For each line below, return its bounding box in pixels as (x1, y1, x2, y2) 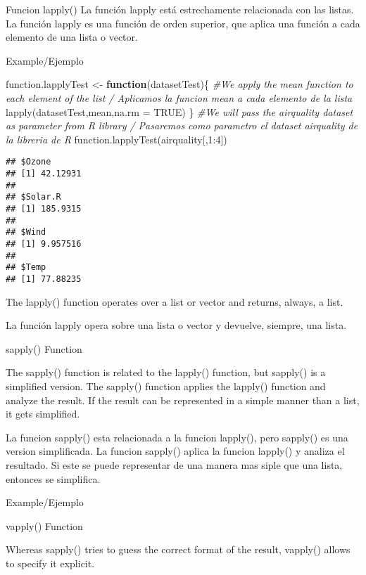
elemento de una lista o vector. (6, 30, 138, 44)
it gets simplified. (6, 406, 80, 421)
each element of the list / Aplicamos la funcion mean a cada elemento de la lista (6, 90, 353, 105)
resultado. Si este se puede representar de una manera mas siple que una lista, (6, 457, 343, 472)
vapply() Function (6, 518, 83, 533)
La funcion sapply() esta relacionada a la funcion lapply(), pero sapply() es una (6, 429, 348, 444)
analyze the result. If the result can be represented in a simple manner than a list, (6, 392, 360, 407)
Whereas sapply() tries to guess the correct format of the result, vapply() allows (6, 542, 351, 557)
